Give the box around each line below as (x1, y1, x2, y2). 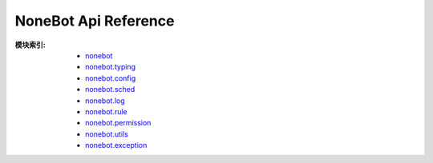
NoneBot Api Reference (14, 12, 175, 30)
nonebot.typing (85, 62, 136, 72)
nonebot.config (85, 73, 136, 83)
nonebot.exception (85, 141, 148, 150)
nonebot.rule (85, 106, 127, 116)
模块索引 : (14, 40, 46, 50)
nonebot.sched (85, 85, 136, 94)
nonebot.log (85, 96, 126, 105)
